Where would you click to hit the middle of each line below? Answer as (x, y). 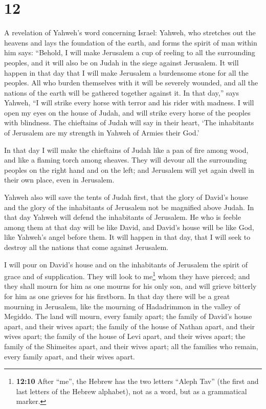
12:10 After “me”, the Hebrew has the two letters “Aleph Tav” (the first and (137, 381)
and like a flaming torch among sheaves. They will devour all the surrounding (126, 160)
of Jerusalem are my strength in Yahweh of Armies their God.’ (102, 133)
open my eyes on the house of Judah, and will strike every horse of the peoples (127, 112)
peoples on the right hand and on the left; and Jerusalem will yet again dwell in (129, 169)
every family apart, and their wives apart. (70, 356)
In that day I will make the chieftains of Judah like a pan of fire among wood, (126, 150)
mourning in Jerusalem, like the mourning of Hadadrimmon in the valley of (122, 306)
